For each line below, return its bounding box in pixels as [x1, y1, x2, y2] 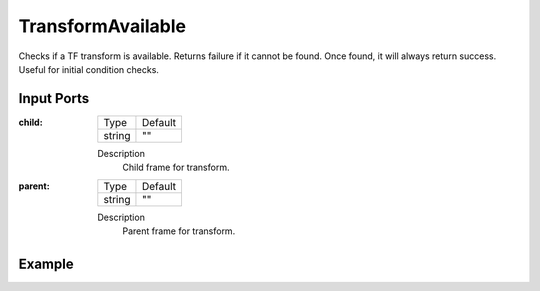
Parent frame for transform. [122, 225, 236, 237]
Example [18, 255, 74, 272]
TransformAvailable [18, 15, 187, 37]
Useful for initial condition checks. [18, 63, 160, 75]
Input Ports [18, 90, 90, 107]
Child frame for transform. [122, 161, 230, 174]
